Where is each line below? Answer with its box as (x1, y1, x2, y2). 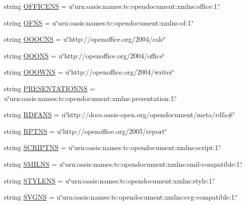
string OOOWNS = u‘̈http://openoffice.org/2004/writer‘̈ (4, 67, 174, 77)
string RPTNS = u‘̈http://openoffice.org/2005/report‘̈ (4, 126, 167, 136)
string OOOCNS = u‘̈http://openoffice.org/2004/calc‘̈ (4, 34, 166, 44)
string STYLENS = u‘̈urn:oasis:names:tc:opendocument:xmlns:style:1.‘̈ (4, 175, 215, 185)
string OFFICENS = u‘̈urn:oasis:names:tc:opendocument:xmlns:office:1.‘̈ (4, 1, 220, 11)
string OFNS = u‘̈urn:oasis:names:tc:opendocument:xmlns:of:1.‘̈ (4, 17, 194, 27)
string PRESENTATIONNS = (4, 83, 95, 93)
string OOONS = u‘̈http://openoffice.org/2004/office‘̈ (4, 50, 165, 60)
